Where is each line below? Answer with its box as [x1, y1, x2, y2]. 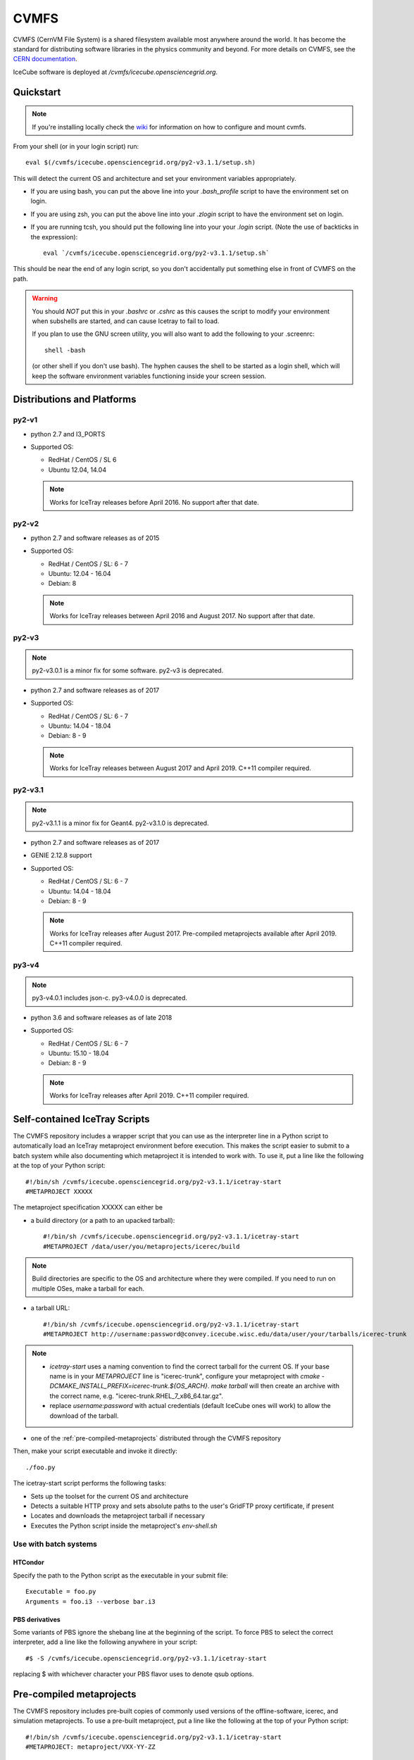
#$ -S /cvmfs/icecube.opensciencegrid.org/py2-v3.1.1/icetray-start [25, 1654, 267, 1662]
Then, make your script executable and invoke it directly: [13, 1447, 177, 1455]
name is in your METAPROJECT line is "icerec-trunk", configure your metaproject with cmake [49, 1372, 320, 1381]
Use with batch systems [13, 1539, 98, 1549]
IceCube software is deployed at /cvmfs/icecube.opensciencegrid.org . [13, 68, 218, 76]
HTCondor [13, 1558, 45, 1566]
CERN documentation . [13, 55, 77, 63]
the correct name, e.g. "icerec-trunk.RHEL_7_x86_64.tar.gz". [49, 1391, 223, 1400]
